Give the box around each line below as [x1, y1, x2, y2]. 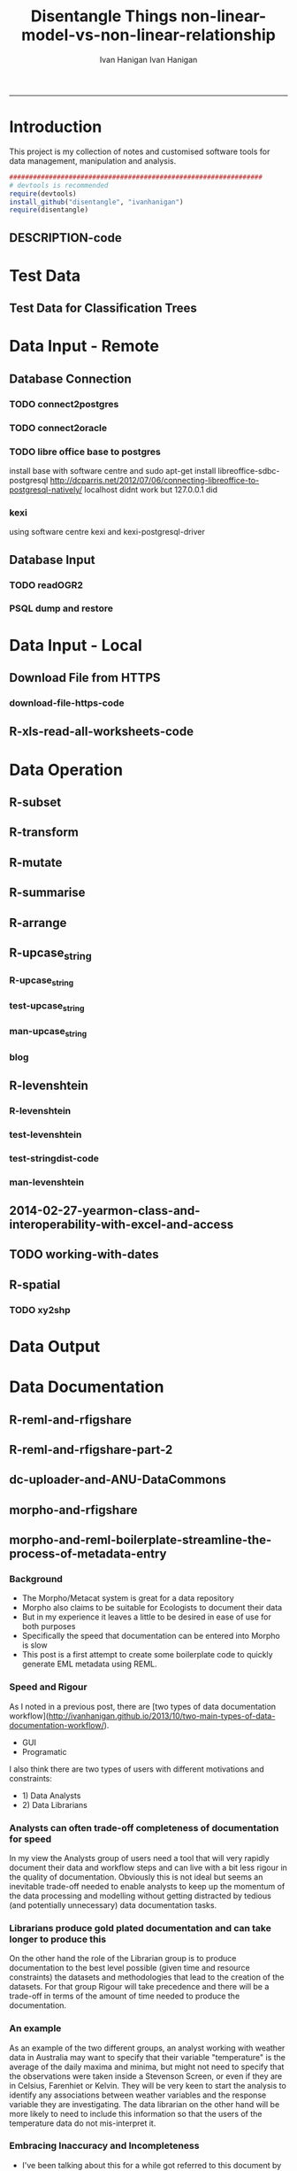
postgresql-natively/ [9, 484, 82, 495]
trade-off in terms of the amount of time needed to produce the [9, 1990, 240, 2002]
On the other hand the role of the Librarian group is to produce [9, 1953, 237, 1964]
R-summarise [9, 885, 86, 900]
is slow [21, 1640, 48, 1650]
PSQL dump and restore [9, 602, 113, 614]
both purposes [21, 1621, 76, 1632]
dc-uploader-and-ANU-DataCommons [9, 1472, 227, 1487]
